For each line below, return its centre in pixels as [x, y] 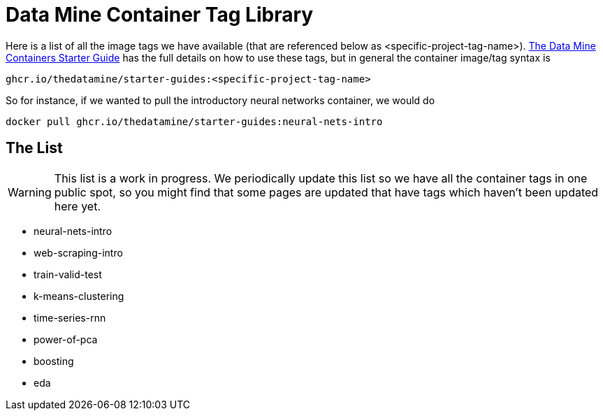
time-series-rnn [70, 317]
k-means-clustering [79, 296]
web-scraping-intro [78, 252]
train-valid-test [68, 274]
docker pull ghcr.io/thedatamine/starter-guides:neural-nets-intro [194, 121]
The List [34, 148]
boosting [54, 361]
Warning [30, 192]
